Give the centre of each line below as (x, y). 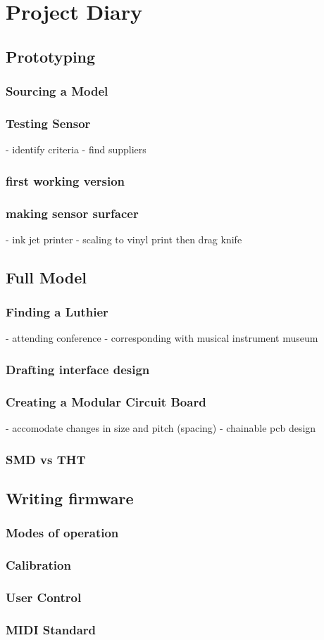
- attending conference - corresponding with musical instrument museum (162, 338)
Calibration (38, 565)
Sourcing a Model (57, 91)
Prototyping (51, 56)
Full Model (46, 277)
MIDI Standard (51, 629)
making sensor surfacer (72, 213)
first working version (66, 180)
